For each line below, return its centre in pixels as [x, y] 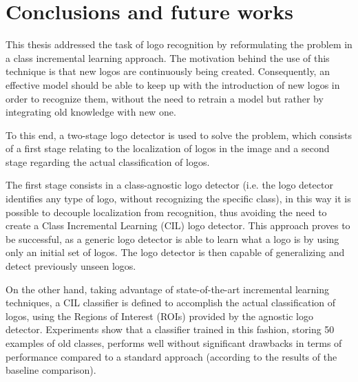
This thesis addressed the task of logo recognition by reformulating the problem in [179, 44]
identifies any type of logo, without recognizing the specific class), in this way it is [178, 199]
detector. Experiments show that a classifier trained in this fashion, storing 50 [170, 329]
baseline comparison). [51, 370]
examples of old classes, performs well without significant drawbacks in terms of [174, 343]
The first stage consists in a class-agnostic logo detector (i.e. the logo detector [169, 185]
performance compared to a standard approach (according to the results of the [171, 356]
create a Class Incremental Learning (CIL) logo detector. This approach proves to [178, 225]
